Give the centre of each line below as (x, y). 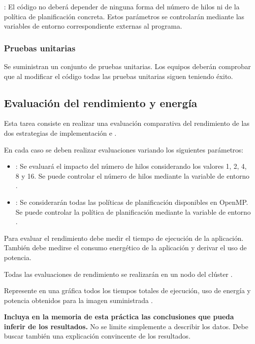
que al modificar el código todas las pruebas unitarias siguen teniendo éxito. (119, 76)
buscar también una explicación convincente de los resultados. (97, 336)
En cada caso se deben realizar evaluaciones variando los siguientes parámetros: (124, 149)
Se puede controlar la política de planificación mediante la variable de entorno (133, 211)
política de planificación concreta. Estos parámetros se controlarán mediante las (124, 16)
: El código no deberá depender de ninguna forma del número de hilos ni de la (122, 6)
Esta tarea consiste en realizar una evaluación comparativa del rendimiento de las (127, 123)
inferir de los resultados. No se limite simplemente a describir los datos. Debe (126, 326)
